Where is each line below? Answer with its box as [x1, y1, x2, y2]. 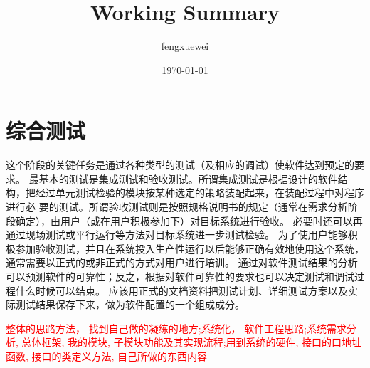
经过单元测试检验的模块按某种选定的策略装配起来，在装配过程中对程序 [35, 185, 364, 200]
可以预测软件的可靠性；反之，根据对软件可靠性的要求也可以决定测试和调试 [6, 269, 354, 283]
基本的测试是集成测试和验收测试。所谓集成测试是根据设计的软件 [38, 171, 338, 186]
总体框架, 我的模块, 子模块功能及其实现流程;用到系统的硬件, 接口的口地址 [21, 335, 362, 349]
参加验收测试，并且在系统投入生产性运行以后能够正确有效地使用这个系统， [15, 241, 364, 256]
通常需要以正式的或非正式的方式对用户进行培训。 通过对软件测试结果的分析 [6, 255, 358, 270]
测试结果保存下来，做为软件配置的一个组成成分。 [15, 297, 245, 312]
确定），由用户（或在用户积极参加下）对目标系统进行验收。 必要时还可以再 [15, 213, 363, 228]
